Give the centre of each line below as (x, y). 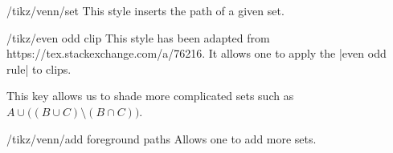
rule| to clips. (39, 68)
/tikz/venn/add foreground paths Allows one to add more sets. (162, 138)
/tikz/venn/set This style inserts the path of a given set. (145, 10)
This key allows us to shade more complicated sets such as (150, 96)
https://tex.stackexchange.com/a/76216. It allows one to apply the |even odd (196, 53)
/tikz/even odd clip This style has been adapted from (138, 37)
